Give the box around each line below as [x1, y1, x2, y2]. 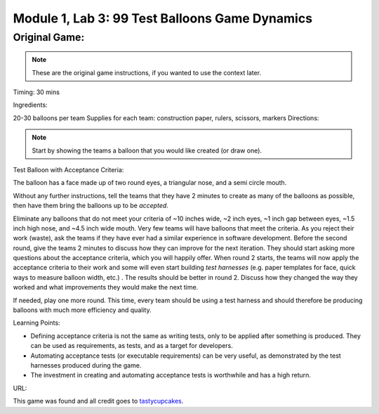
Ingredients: [13, 101, 48, 109]
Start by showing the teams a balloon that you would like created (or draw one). [32, 146, 262, 155]
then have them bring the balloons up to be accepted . [13, 201, 168, 210]
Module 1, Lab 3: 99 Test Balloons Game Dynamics [13, 11, 312, 26]
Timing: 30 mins [13, 88, 60, 96]
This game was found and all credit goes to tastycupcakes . [13, 397, 184, 406]
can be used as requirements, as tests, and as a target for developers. [30, 342, 233, 350]
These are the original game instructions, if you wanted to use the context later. [32, 68, 262, 77]
